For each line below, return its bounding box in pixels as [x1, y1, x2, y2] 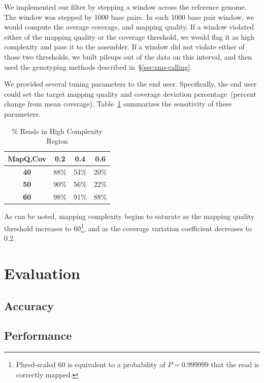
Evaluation [4, 262, 80, 283]
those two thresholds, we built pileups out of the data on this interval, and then [4, 51, 252, 62]
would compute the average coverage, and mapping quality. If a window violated [4, 21, 254, 32]
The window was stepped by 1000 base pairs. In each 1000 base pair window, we [4, 11, 254, 22]
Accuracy [4, 297, 54, 313]
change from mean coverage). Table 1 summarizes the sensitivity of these [4, 98, 232, 109]
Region [46, 135, 68, 146]
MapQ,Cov [8, 153, 47, 163]
